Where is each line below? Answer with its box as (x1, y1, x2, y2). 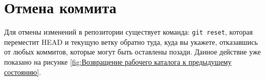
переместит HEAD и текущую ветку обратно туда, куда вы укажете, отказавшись (4, 36, 258, 47)
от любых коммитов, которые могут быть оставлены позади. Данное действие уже (4, 46, 261, 57)
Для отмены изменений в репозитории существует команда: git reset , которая (4, 26, 253, 37)
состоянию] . (4, 66, 41, 77)
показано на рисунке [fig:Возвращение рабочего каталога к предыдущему (4, 56, 232, 67)
